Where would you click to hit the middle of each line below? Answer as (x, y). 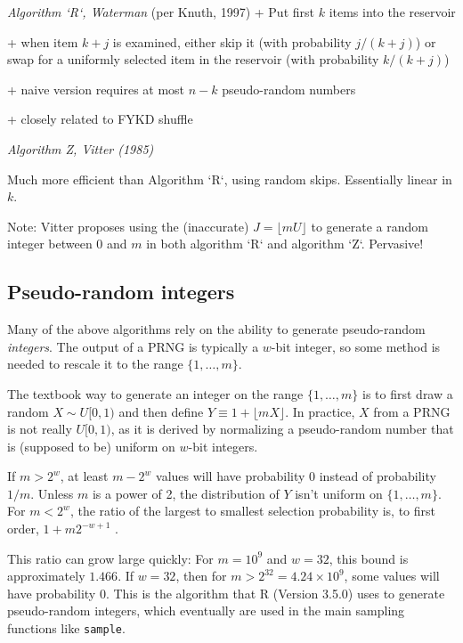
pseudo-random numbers (289, 89)
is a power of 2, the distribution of (186, 493)
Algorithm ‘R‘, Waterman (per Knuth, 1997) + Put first (161, 12)
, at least (84, 476)
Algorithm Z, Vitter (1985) (81, 148)
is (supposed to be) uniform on (91, 446)
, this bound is (369, 558)
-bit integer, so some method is (356, 346)
